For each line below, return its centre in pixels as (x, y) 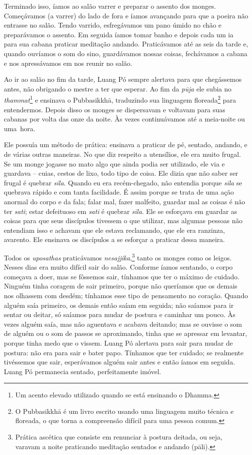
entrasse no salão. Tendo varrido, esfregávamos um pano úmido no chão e (113, 25)
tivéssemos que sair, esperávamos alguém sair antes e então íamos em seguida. (119, 362)
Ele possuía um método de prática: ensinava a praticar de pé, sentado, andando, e (126, 144)
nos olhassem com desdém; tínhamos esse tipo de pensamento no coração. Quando (126, 295)
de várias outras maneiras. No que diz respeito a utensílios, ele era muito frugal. (123, 154)
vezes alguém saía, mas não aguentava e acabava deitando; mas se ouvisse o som (123, 324)
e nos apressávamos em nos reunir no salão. (68, 63)
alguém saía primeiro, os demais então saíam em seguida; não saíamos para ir (119, 305)
